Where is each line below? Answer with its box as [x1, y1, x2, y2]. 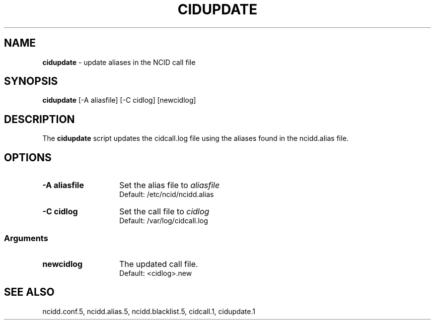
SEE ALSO [4, 286, 55, 299]
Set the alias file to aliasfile [119, 180, 220, 191]
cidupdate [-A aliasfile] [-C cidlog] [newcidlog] [42, 96, 196, 105]
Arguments [4, 233, 48, 243]
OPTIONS [4, 151, 52, 164]
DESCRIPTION [4, 113, 75, 126]
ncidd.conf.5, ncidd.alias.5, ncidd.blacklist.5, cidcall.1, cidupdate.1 [42, 307, 255, 316]
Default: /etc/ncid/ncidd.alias [119, 190, 214, 199]
